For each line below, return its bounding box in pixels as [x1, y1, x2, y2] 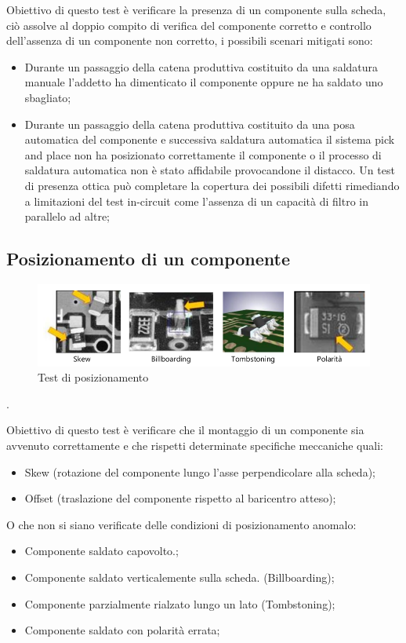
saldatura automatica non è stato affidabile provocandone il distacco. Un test [24, 162, 395, 178]
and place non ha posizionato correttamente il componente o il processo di [24, 146, 382, 163]
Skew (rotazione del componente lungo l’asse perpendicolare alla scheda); [24, 463, 375, 480]
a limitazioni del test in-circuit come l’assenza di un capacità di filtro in [24, 192, 368, 209]
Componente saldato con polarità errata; [24, 622, 220, 638]
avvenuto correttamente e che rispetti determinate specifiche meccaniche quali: [6, 437, 383, 454]
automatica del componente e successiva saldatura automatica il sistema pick [24, 131, 395, 148]
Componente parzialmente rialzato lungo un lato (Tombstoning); [24, 595, 335, 612]
